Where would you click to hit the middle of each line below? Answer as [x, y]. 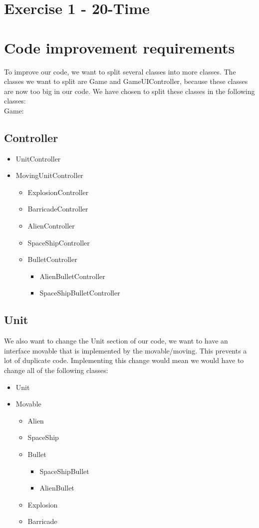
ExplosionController [58, 192]
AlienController [51, 226]
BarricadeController [58, 209]
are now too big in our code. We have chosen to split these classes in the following [129, 91]
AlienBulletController [72, 276]
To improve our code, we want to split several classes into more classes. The [120, 71]
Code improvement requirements [120, 47]
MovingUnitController [49, 175]
